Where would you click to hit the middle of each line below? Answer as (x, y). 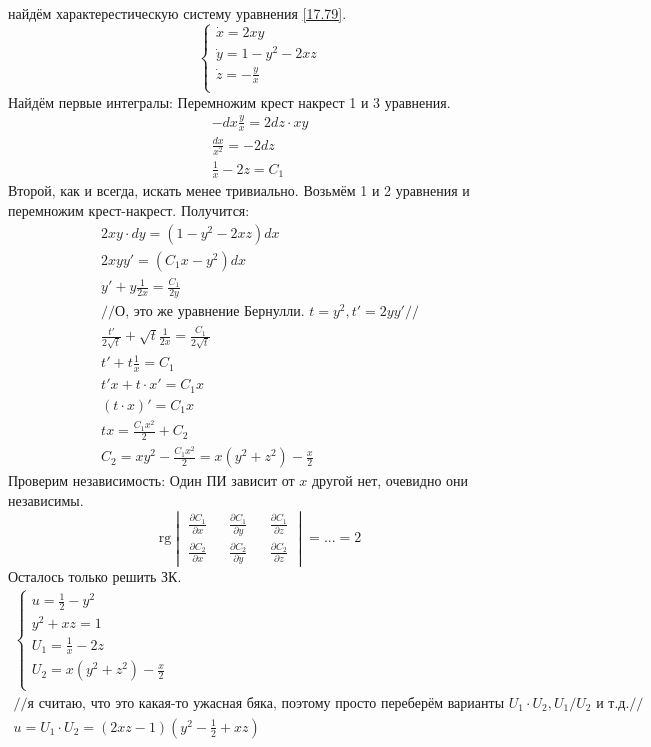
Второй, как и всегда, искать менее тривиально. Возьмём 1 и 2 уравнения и (239, 190)
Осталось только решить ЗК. (95, 575)
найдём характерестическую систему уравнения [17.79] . (177, 13)
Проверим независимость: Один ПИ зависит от (151, 480)
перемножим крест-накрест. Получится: (129, 210)
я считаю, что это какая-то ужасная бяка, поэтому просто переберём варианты (266, 703)
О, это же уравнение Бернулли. (210, 312)
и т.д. (613, 703)
